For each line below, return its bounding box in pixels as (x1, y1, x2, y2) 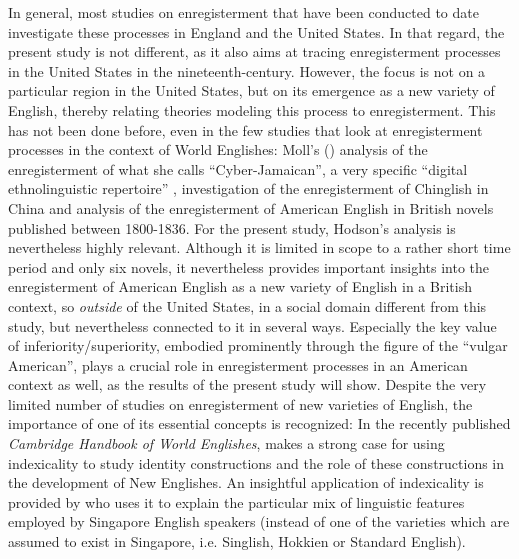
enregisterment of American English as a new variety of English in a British (8, 276, 472, 297)
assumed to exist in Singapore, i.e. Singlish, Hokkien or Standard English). (8, 531, 466, 552)
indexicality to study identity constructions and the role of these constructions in (8, 452, 505, 473)
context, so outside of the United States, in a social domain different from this (8, 295, 487, 316)
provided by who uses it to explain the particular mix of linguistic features (8, 491, 465, 512)
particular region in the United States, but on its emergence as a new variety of (8, 80, 495, 101)
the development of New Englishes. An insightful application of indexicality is (8, 472, 484, 493)
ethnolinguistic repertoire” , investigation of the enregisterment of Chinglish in (8, 178, 489, 199)
